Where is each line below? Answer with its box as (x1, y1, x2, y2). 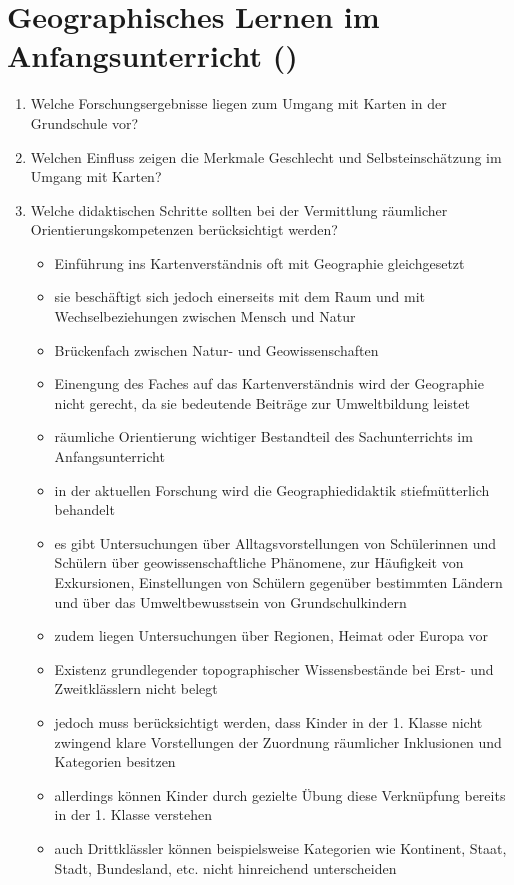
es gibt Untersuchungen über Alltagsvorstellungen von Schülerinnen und (54, 532, 497, 553)
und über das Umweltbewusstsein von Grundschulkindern (54, 591, 407, 612)
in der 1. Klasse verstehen (54, 804, 212, 825)
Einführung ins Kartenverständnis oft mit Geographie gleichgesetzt (54, 252, 465, 273)
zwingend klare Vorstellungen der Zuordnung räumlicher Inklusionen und (54, 731, 502, 752)
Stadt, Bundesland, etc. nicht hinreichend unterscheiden (54, 857, 397, 878)
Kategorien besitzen (54, 751, 176, 772)
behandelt (54, 499, 115, 520)
